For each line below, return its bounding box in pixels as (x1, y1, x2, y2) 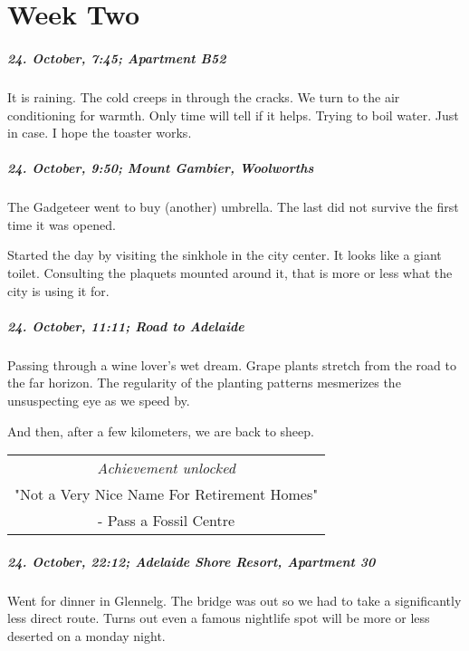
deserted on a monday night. (7, 626, 166, 645)
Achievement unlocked (97, 457, 235, 479)
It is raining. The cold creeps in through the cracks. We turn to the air (7, 87, 400, 106)
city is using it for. (7, 281, 110, 300)
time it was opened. (7, 215, 116, 234)
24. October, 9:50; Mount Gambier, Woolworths (7, 158, 314, 177)
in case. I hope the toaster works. (7, 123, 192, 142)
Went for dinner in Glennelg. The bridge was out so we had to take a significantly (7, 590, 462, 609)
